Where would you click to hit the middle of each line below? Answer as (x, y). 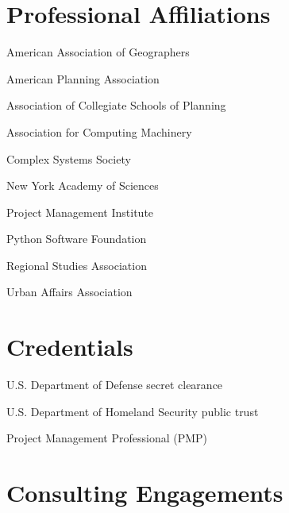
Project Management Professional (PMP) (107, 438)
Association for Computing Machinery (99, 131)
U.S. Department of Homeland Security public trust (133, 411)
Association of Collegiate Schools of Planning (116, 105)
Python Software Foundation (77, 239)
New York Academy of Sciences (83, 185)
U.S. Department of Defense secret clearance (115, 385)
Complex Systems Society (69, 158)
